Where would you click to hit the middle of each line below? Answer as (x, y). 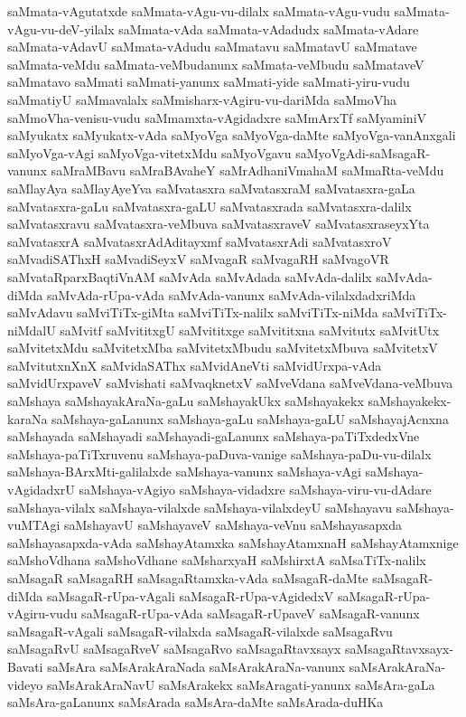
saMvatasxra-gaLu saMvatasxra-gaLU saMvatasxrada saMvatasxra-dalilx (210, 206)
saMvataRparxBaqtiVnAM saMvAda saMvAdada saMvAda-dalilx (190, 276)
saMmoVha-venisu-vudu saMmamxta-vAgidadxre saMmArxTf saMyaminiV (217, 117)
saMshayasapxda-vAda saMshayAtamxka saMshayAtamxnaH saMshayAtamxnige (233, 542)
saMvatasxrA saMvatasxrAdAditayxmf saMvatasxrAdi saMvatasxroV (200, 241)
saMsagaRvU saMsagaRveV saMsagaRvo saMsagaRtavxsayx (174, 649)
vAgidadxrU (41, 490)
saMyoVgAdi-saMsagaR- (363, 152)
